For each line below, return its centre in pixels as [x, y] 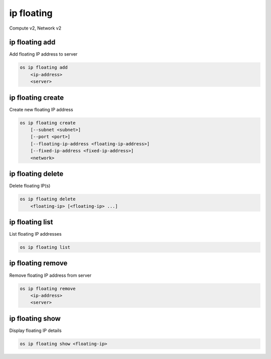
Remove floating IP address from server [50, 275]
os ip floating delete [48, 199]
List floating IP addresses [36, 234]
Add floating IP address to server [43, 54]
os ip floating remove [48, 289]
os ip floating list [45, 247]
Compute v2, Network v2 [35, 28]
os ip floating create [48, 123]
